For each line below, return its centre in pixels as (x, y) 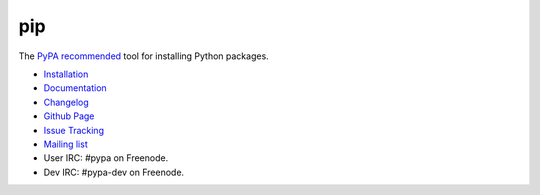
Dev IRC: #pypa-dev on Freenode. (114, 172)
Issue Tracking (74, 130)
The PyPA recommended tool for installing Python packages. (143, 56)
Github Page (69, 116)
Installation (66, 74)
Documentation (75, 88)
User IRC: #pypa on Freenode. (106, 158)
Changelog (66, 102)
